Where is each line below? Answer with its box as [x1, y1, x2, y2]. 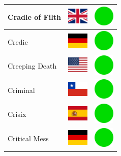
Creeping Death [8, 60, 57, 71]
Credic [8, 36, 28, 47]
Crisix [8, 109, 26, 119]
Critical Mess [8, 133, 49, 144]
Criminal [8, 84, 35, 95]
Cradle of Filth [8, 11, 61, 22]
